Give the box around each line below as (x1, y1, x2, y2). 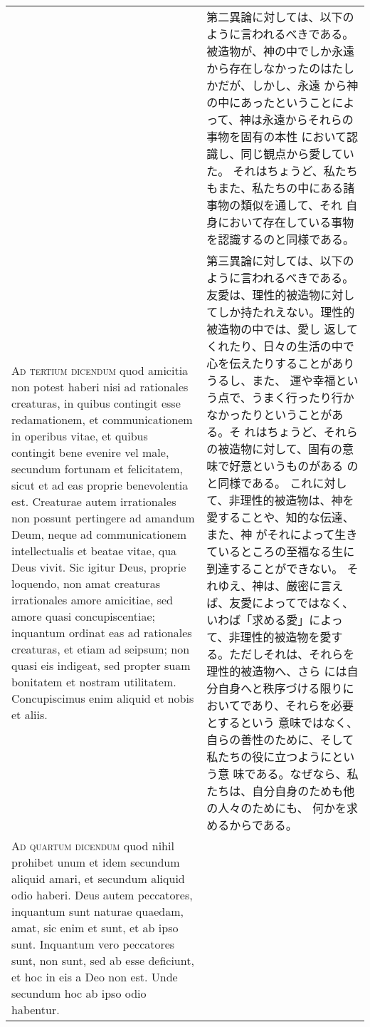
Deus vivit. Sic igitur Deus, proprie (11, 559, 186, 575)
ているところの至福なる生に (206, 543, 355, 559)
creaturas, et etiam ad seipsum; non (11, 641, 190, 657)
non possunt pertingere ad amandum (11, 510, 195, 526)
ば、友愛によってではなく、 (206, 594, 354, 611)
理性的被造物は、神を (240, 492, 354, 508)
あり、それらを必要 (251, 697, 354, 713)
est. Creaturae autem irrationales (11, 493, 176, 510)
